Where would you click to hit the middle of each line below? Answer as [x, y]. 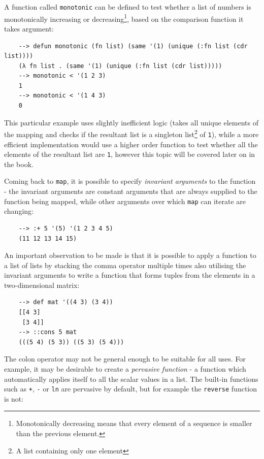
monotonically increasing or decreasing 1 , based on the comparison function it [124, 18]
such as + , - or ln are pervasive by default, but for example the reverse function [131, 389]
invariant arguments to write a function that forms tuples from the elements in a [130, 275]
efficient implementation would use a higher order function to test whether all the [131, 144]
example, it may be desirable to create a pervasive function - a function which [125, 369]
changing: [19, 211]
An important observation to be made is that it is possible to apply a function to [130, 255]
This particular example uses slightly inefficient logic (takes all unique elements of [131, 122]
